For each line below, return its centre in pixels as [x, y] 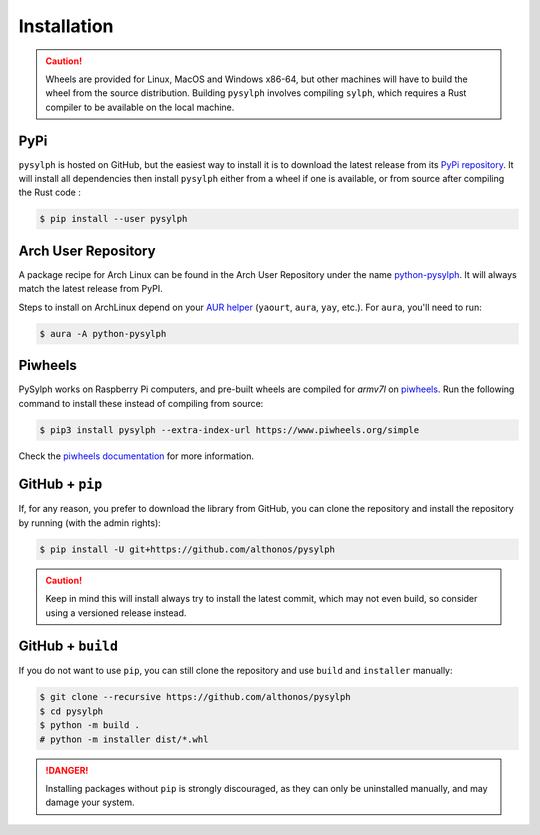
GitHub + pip [60, 484]
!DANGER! [67, 770]
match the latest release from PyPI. [91, 289]
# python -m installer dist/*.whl [124, 739]
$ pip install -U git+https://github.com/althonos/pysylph [187, 549]
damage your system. [90, 802]
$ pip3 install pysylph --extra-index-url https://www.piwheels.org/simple [229, 429]
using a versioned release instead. [116, 612]
